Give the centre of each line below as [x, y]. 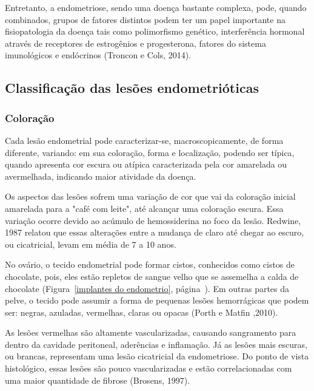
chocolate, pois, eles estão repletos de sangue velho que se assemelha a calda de [152, 276]
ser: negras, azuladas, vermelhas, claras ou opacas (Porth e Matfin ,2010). [142, 312]
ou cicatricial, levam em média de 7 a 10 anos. [91, 244]
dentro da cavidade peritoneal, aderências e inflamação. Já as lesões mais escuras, [156, 344]
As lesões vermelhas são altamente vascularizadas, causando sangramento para [151, 332]
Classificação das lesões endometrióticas [132, 88]
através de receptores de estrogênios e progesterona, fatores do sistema [135, 43]
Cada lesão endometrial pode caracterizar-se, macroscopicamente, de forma [144, 140]
